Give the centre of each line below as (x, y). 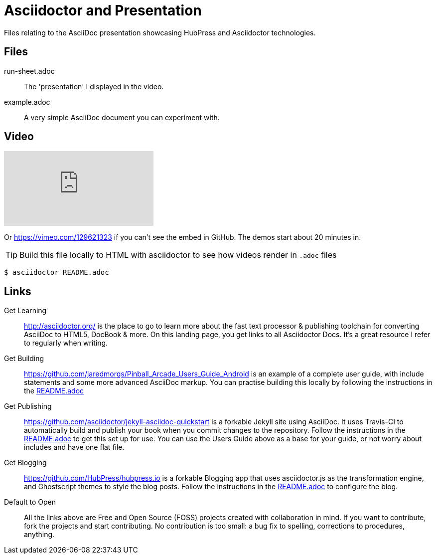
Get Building (24, 359)
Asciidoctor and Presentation (103, 10)
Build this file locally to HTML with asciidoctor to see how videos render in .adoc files (178, 255)
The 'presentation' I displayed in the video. (94, 86)
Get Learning (25, 311)
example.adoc (27, 102)
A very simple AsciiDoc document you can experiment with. (122, 117)
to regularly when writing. (66, 343)
